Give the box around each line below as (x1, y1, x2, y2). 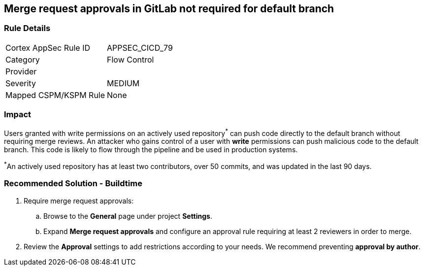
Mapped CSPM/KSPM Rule (5, 90, 105, 100)
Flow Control (107, 54, 154, 65)
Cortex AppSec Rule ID (5, 42, 91, 53)
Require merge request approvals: (24, 196, 134, 205)
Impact (4, 109, 32, 120)
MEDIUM (107, 78, 140, 88)
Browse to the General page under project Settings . (43, 211, 212, 220)
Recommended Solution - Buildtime (4, 178, 142, 189)
